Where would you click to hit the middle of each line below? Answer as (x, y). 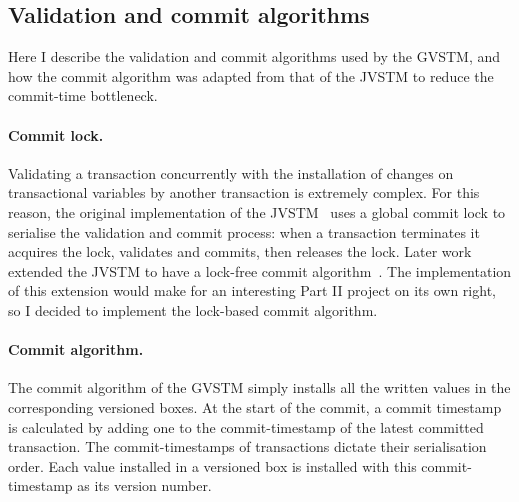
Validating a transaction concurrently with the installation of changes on (231, 172)
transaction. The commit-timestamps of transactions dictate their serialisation (247, 446)
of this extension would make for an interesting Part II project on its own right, (252, 290)
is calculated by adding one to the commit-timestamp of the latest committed (246, 426)
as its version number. (144, 485)
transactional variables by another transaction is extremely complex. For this (244, 192)
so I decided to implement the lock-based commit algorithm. (193, 309)
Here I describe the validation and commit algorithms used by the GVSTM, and (254, 56)
